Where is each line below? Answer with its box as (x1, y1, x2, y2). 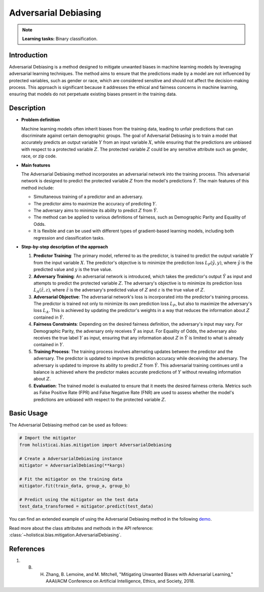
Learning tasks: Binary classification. (22, 36, 98, 42)
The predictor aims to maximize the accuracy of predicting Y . (33, 200, 157, 206)
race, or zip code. (21, 153, 57, 159)
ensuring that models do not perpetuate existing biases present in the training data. (9, 91, 177, 97)
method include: (21, 185, 54, 191)
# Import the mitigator (19, 435, 77, 441)
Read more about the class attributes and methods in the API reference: (9, 525, 154, 531)
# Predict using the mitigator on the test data (19, 497, 138, 502)
